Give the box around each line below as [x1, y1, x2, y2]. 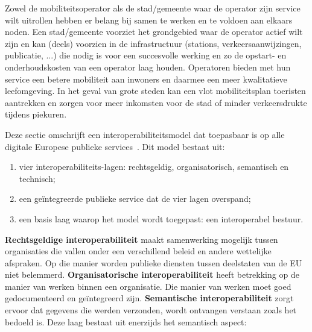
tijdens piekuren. [5, 108, 67, 121]
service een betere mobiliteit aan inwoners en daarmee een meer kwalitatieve [5, 72, 287, 85]
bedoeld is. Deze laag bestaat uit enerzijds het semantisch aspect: [5, 315, 247, 328]
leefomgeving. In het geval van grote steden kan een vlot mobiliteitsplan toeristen [5, 84, 306, 97]
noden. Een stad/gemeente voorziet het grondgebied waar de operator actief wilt [5, 25, 303, 38]
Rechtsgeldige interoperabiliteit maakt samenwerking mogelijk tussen [5, 233, 278, 245]
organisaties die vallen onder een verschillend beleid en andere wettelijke [5, 245, 272, 257]
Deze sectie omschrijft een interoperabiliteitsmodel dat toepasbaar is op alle [5, 128, 285, 140]
